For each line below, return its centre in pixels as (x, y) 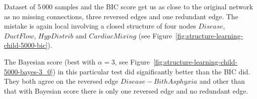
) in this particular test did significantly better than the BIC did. (151, 71)
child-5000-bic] (26, 45)
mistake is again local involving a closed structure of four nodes (100, 26)
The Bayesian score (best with (50, 61)
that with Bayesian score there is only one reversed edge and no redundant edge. (126, 90)
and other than (222, 81)
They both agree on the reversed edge (61, 81)
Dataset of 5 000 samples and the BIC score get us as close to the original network (128, 6)
